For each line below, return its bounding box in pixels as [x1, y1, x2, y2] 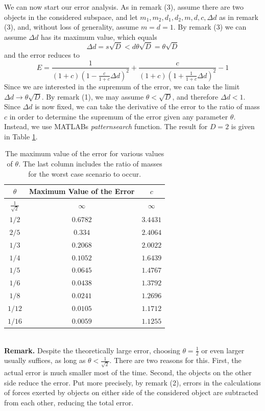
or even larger [201, 345, 245, 355]
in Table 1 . [4, 131, 38, 141]
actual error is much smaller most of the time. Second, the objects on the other [4, 367, 252, 378]
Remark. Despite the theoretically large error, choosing [4, 345, 180, 355]
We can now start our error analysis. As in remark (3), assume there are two [4, 2, 244, 12]
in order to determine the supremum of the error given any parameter [9, 111, 228, 122]
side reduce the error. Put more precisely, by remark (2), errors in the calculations [4, 377, 261, 388]
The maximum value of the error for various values [5, 148, 164, 159]
